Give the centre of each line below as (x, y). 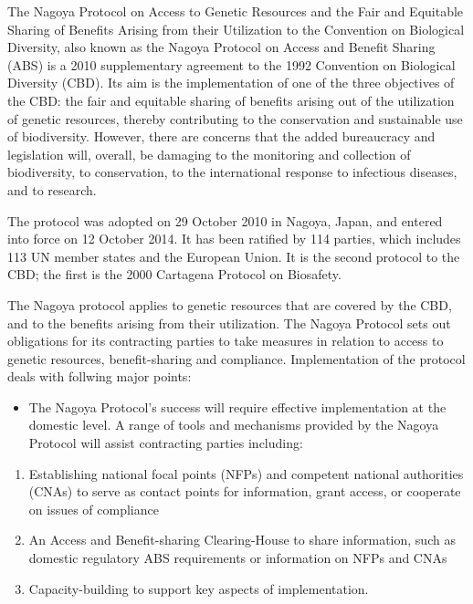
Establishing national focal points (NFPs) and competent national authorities (246, 473)
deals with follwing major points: (100, 376)
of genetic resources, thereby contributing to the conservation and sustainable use (235, 118)
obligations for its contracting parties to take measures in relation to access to (226, 341)
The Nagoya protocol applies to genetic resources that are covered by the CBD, (230, 304)
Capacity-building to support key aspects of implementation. (199, 588)
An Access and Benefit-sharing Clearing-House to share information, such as (242, 540)
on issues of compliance (94, 509)
